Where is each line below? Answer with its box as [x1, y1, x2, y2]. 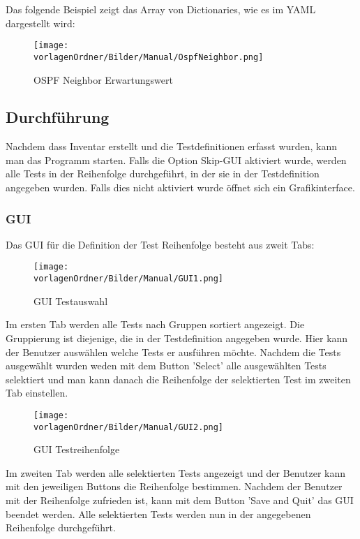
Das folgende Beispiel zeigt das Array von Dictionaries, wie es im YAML [6, 2, 316, 16]
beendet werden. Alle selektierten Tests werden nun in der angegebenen [6, 506, 311, 521]
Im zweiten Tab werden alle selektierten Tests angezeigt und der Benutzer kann [6, 465, 346, 480]
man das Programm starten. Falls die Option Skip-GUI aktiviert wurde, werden [6, 152, 347, 167]
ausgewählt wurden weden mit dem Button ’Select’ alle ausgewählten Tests [6, 358, 327, 373]
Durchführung [6, 106, 110, 128]
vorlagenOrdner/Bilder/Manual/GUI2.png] [33, 422, 224, 432]
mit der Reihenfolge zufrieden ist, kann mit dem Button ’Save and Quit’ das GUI [6, 493, 354, 508]
